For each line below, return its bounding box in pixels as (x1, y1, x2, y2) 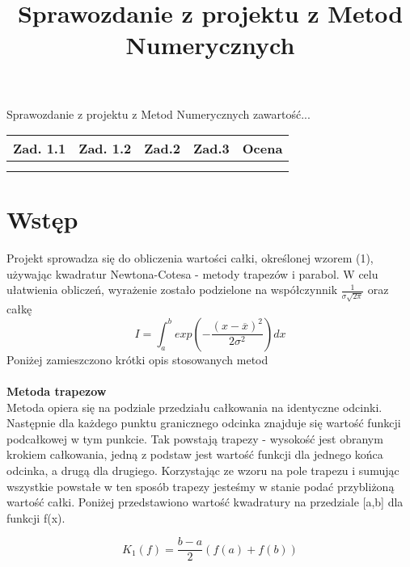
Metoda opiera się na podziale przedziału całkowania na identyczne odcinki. (6, 398, 383, 415)
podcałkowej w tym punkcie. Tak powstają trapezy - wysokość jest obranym (6, 430, 383, 447)
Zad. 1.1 (13, 139, 66, 158)
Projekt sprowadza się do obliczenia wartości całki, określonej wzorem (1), (6, 250, 374, 267)
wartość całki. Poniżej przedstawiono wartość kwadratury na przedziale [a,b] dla (6, 493, 404, 510)
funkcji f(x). (6, 509, 66, 526)
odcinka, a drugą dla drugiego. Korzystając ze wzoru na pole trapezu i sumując (6, 461, 399, 478)
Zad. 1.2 (78, 139, 132, 158)
